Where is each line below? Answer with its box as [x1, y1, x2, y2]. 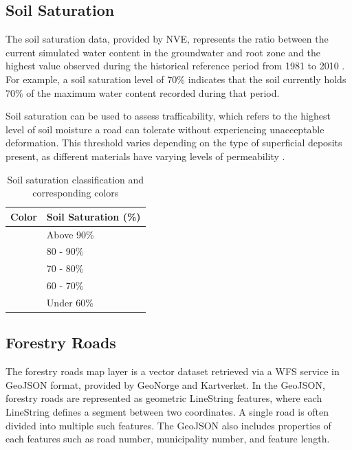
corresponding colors [32, 185, 119, 200]
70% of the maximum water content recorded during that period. [5, 85, 280, 100]
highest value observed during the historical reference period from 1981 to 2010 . [5, 58, 345, 73]
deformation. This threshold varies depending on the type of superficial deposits [5, 135, 342, 150]
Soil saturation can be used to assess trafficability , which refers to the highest [5, 109, 331, 123]
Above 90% [46, 227, 94, 241]
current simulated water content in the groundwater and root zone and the [5, 45, 321, 59]
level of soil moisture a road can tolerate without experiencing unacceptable [5, 122, 324, 136]
